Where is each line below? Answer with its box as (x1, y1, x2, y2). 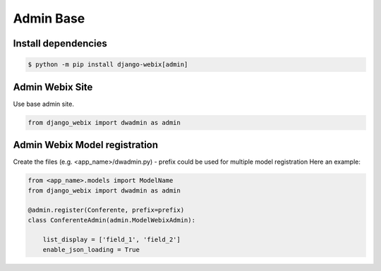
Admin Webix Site (13, 81, 93, 93)
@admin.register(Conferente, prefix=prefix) (28, 206, 185, 215)
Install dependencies (13, 37, 107, 49)
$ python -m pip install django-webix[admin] (28, 61, 188, 68)
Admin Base (13, 11, 85, 26)
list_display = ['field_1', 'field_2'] (42, 236, 181, 243)
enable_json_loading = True (42, 246, 140, 253)
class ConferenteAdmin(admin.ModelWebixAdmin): (28, 216, 195, 224)
